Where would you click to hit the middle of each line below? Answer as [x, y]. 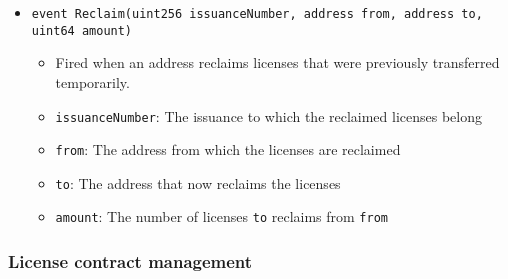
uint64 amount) [82, 30]
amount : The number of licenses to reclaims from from [221, 216]
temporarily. [92, 81]
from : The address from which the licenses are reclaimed [228, 149]
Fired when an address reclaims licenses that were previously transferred [277, 62]
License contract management [130, 261]
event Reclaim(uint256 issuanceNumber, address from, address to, [257, 14]
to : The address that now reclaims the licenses [198, 182]
